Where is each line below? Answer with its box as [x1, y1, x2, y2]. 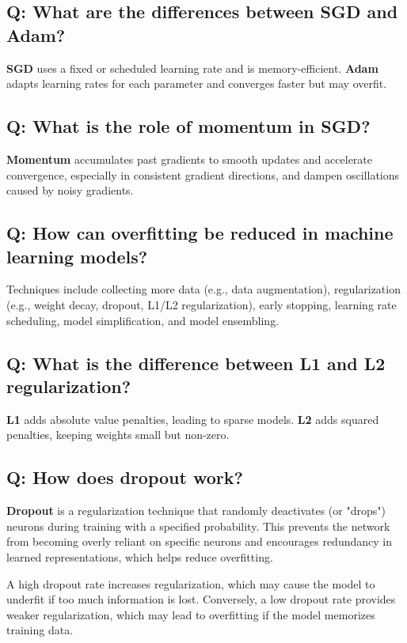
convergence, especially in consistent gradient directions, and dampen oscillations [6, 166, 400, 183]
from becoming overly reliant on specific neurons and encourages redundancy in [6, 533, 392, 550]
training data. [6, 622, 74, 638]
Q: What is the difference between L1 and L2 [6, 350, 386, 375]
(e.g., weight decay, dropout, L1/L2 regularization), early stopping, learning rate [6, 296, 397, 312]
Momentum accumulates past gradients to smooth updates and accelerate [6, 150, 373, 167]
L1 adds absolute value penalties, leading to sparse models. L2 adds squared [6, 410, 379, 427]
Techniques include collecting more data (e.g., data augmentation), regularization [6, 281, 401, 297]
